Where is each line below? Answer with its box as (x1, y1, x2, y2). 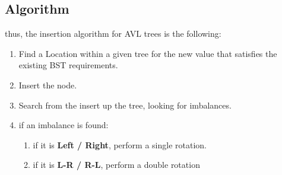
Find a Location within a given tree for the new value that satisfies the (18, 47, 277, 59)
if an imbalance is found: (18, 119, 109, 131)
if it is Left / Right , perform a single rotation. (33, 138, 207, 151)
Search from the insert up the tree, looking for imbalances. (18, 98, 232, 111)
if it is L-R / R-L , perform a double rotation (33, 158, 200, 171)
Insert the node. (18, 78, 77, 91)
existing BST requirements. (18, 59, 118, 71)
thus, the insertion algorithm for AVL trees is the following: (5, 27, 221, 40)
